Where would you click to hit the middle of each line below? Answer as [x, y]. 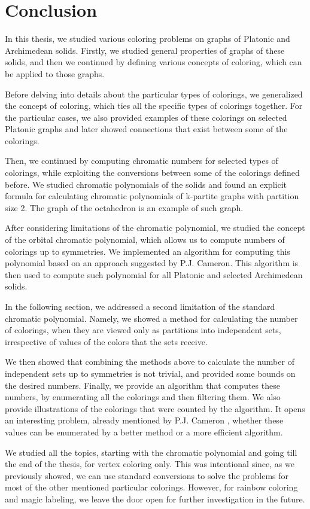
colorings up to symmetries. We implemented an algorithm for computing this [148, 251]
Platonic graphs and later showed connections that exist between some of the [146, 129]
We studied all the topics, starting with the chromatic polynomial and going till [151, 452]
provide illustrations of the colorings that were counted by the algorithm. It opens [155, 408]
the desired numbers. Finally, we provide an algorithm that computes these [142, 385]
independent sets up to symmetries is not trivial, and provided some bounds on [150, 373]
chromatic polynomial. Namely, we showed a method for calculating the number [151, 318]
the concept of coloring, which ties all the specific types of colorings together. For [154, 106]
